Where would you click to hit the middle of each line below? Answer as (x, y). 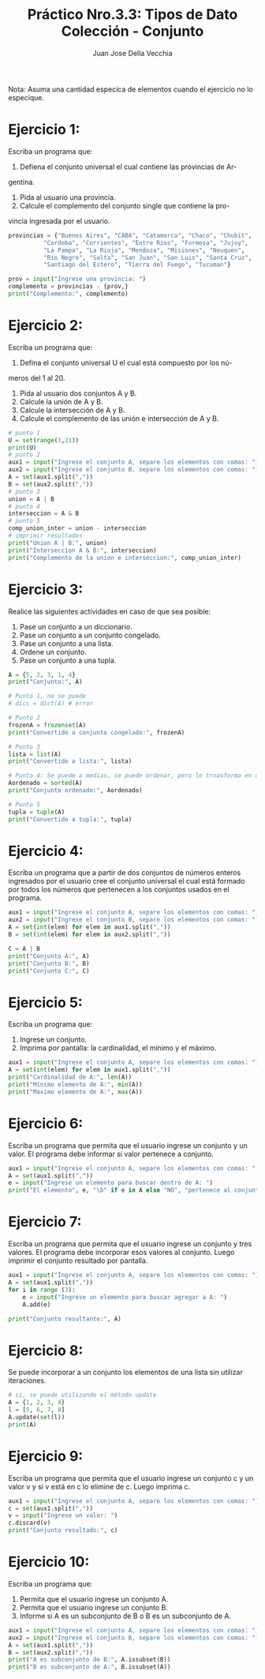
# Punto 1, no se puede (47, 697)
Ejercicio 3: (46, 589)
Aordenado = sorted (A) (45, 783)
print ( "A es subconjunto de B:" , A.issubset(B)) (90, 1660)
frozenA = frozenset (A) (47, 725)
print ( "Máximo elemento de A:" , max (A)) (76, 1091)
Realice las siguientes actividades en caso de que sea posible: (110, 611)
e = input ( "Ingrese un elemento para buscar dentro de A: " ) (111, 1183)
